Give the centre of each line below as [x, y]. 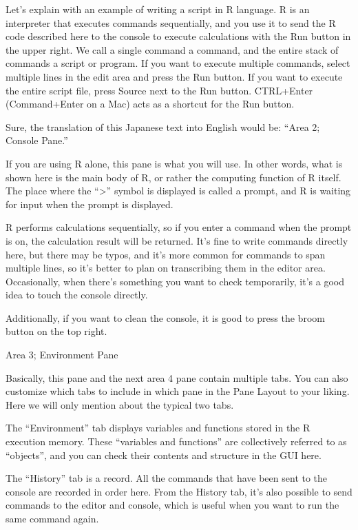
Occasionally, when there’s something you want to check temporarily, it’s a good [175, 281]
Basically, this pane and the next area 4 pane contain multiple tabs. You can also [177, 377]
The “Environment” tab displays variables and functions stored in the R [158, 428]
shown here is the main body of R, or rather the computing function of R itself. [173, 177]
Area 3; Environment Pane [62, 355]
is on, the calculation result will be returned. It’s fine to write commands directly [177, 240]
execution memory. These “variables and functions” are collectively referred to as [176, 441]
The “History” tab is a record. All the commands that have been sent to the [167, 478]
